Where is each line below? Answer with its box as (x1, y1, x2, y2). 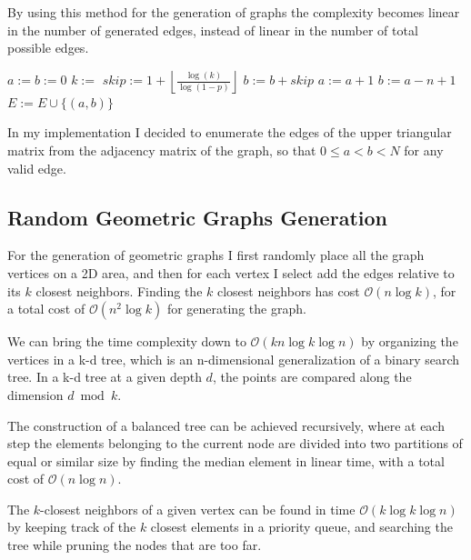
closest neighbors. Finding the (35, 281, 203, 300)
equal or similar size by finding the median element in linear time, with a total (7, 451, 445, 470)
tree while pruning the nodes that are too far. (7, 535, 262, 555)
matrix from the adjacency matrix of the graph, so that (7, 140, 316, 159)
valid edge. (7, 158, 66, 177)
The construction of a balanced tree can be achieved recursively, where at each (7, 415, 445, 435)
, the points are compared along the (212, 367, 412, 386)
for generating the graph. (166, 299, 306, 318)
